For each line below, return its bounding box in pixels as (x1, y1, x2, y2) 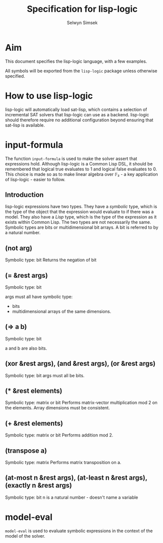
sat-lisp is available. (5, 122, 45, 128)
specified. (5, 73, 25, 79)
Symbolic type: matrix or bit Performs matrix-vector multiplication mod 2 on (5, 400, 158, 406)
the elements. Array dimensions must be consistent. (5, 405, 110, 411)
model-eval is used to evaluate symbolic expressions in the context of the (5, 528, 153, 534)
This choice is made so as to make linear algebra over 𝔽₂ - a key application (5, 171, 158, 177)
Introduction (5, 190, 44, 199)
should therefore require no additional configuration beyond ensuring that (5, 117, 154, 123)
